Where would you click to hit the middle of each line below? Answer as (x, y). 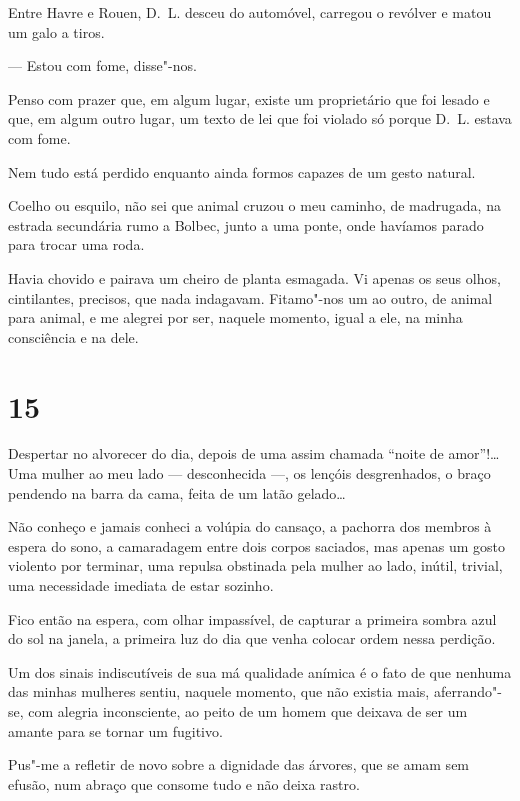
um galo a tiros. (56, 31)
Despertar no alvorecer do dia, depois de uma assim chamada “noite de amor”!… (254, 453)
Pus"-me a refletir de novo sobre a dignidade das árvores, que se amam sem (239, 764)
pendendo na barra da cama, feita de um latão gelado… (177, 492)
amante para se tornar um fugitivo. (115, 730)
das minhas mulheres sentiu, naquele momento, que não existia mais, (219, 691)
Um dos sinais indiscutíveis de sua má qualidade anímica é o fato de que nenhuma (260, 671)
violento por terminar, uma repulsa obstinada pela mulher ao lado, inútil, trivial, (255, 565)
